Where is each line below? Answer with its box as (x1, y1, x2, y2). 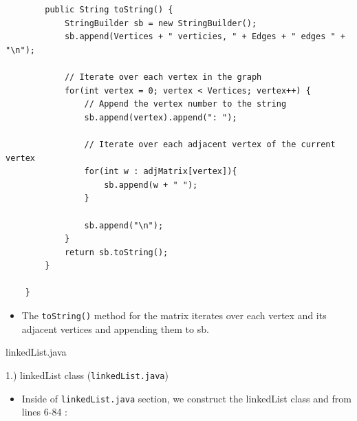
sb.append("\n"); (84, 220, 164, 230)
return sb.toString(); (64, 247, 169, 257)
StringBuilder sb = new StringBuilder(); (64, 18, 257, 28)
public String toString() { (45, 5, 173, 14)
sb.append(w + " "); (104, 180, 198, 190)
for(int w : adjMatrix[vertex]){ (84, 166, 237, 177)
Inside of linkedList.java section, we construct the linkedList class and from (21, 391, 351, 405)
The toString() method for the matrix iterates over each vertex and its (21, 308, 327, 323)
